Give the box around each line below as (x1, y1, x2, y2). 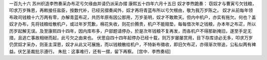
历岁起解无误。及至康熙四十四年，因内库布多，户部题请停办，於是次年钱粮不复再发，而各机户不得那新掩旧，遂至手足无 (9, 28, 252, 34)
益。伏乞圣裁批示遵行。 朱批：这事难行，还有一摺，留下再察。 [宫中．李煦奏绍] (9, 48, 171, 54)
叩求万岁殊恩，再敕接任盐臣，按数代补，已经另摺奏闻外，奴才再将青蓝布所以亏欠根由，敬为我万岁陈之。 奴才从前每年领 (9, 7, 253, 13)
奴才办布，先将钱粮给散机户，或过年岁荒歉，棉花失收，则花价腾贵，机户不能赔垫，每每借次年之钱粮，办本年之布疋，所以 (9, 21, 256, 27)
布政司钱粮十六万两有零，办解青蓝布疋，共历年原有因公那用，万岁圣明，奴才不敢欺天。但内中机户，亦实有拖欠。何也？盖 (9, 14, 256, 20)
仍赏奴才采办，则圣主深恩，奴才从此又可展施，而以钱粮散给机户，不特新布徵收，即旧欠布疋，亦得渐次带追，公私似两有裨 (9, 41, 256, 47)
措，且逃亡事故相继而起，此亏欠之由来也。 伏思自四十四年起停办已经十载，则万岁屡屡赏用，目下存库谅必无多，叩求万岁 (9, 35, 253, 40)
